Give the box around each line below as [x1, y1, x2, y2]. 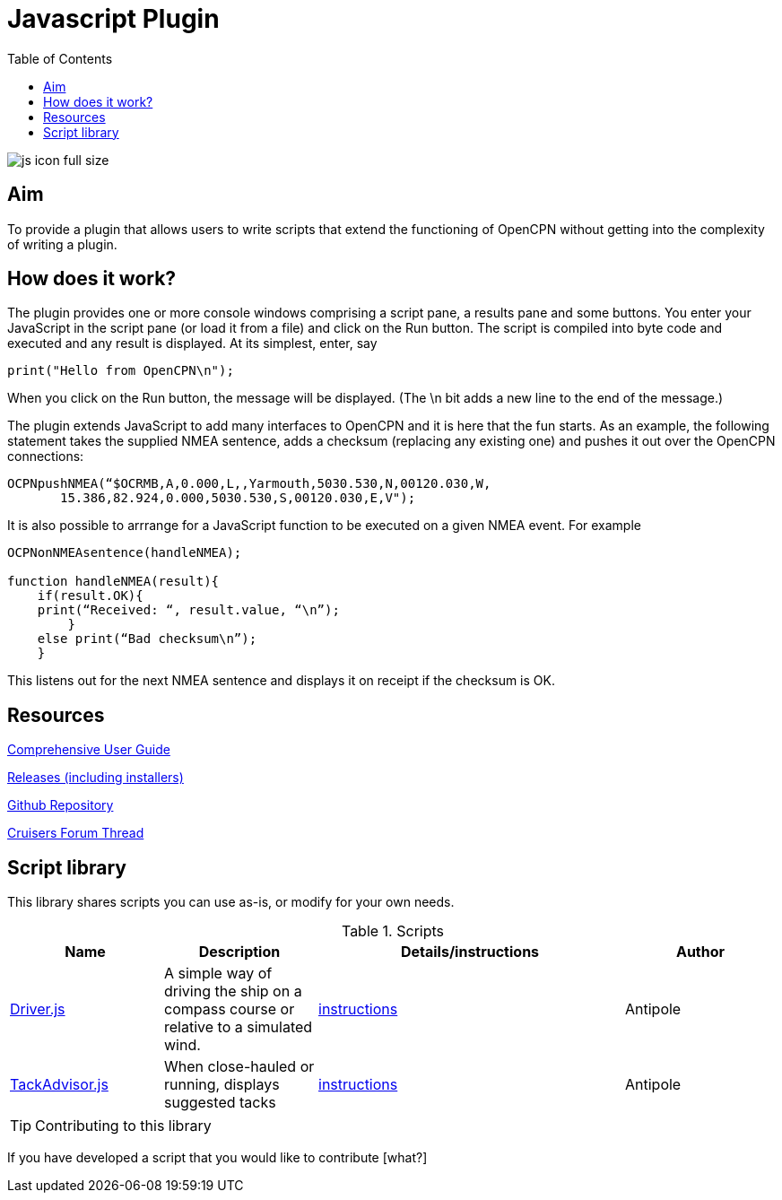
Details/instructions [400, 943, 540, 961]
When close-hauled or [164, 1057, 315, 1076]
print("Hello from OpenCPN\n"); [7, 363, 234, 378]
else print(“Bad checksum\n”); [37, 631, 257, 647]
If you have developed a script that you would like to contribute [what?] [7, 1150, 428, 1166]
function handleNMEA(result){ [7, 574, 220, 589]
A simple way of [164, 964, 273, 983]
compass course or [164, 1000, 295, 1019]
